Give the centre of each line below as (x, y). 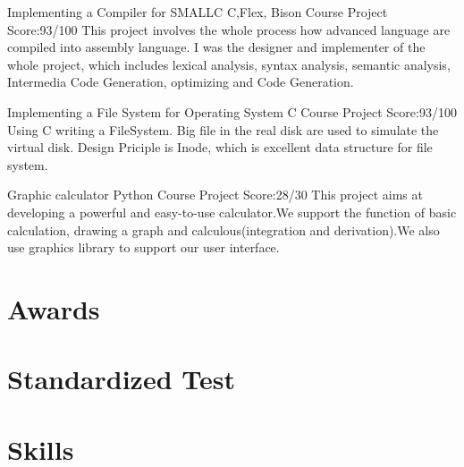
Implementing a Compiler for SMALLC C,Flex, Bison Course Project (198, 12)
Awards (54, 308)
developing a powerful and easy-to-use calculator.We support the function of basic (232, 212)
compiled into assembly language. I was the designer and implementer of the (216, 47)
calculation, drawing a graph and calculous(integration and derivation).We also (224, 229)
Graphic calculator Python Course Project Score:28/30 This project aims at (215, 195)
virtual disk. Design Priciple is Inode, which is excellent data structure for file (220, 147)
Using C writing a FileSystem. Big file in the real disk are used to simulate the (223, 129)
